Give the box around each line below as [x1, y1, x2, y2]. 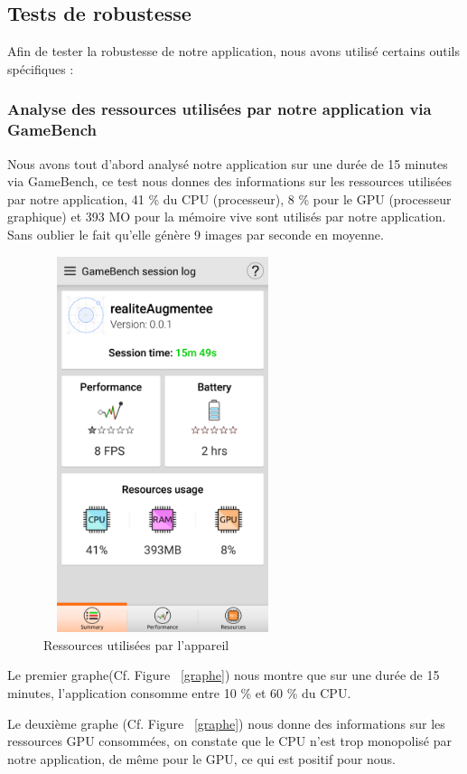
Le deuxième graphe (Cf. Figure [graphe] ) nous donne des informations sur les [7, 713, 445, 732]
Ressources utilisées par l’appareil [43, 635, 229, 654]
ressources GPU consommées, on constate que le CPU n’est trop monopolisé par [7, 732, 452, 750]
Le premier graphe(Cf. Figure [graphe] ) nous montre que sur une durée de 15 [7, 665, 440, 684]
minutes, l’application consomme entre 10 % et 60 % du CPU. [7, 684, 351, 703]
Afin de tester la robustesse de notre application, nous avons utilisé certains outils [7, 42, 460, 61]
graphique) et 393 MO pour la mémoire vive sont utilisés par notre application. [7, 207, 446, 226]
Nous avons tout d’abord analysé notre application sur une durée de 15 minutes [7, 154, 448, 173]
